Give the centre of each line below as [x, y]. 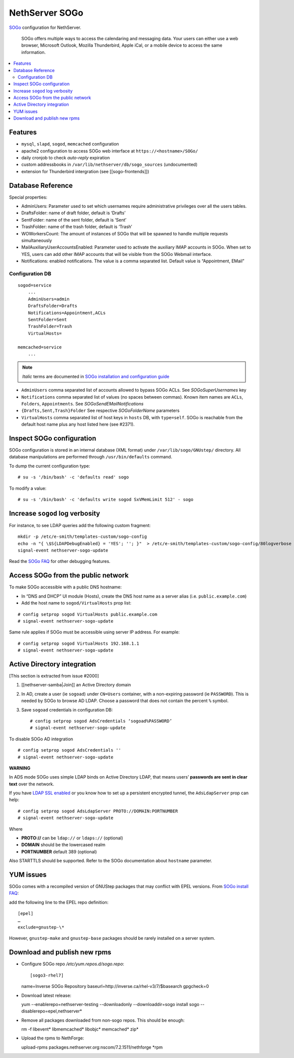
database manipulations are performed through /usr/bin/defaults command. [91, 457]
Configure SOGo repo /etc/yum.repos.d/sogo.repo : [73, 964]
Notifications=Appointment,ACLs [67, 313]
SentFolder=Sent [47, 320]
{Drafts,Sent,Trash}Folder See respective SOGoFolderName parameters [100, 411]
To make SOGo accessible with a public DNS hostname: [65, 587]
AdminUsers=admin [49, 299]
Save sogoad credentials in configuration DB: [67, 710]
